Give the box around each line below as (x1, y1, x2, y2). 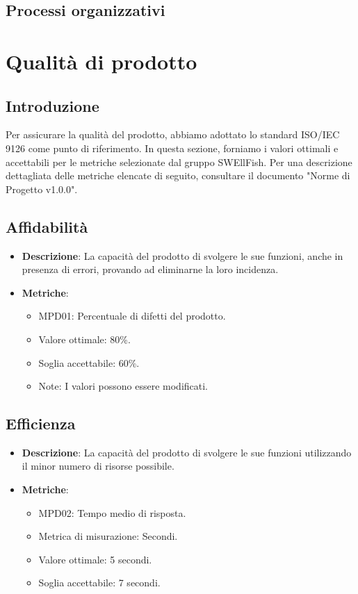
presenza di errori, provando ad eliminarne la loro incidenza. (22, 262, 279, 277)
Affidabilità (6, 215, 88, 237)
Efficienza (6, 413, 76, 434)
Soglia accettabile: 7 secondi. (38, 575, 161, 590)
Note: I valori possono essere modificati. (38, 379, 209, 393)
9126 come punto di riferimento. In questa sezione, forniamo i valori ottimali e (6, 140, 339, 155)
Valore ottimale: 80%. (38, 331, 131, 346)
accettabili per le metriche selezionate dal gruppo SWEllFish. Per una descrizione (6, 154, 352, 169)
